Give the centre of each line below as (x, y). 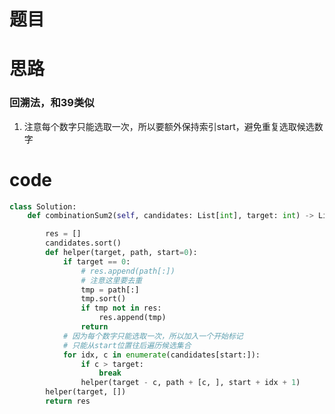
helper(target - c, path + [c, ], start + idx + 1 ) (190, 383)
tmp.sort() (103, 299)
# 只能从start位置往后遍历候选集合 (127, 345)
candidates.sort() (83, 243)
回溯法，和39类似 (52, 103)
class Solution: (43, 206)
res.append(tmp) (132, 318)
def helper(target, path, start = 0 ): (121, 253)
